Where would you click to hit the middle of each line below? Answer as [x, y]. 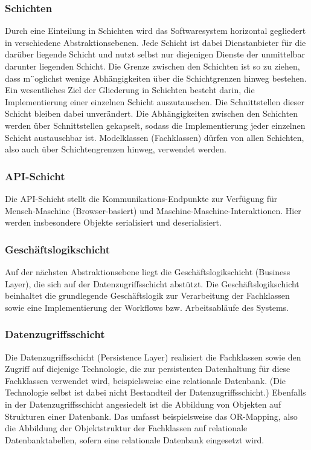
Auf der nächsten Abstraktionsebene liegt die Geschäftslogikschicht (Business [148, 271]
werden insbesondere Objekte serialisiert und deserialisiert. [113, 222]
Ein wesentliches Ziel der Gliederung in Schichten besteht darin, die [130, 90]
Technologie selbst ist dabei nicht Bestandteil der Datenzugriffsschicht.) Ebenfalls [155, 392]
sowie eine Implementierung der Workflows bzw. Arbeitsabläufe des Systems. [147, 307]
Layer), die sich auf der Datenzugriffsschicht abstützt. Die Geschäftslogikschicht [152, 283]
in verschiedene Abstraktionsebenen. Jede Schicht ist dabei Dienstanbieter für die [155, 42]
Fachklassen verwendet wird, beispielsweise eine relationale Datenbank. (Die [146, 380]
